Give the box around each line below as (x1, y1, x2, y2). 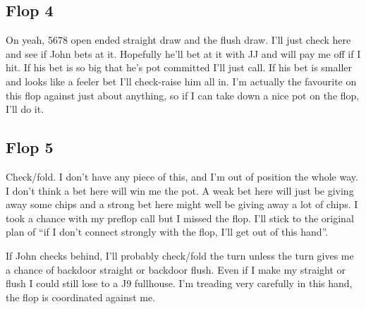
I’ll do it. (6, 102, 44, 116)
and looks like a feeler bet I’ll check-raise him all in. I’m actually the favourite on (6, 73, 357, 88)
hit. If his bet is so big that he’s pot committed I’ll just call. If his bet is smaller (6, 60, 353, 75)
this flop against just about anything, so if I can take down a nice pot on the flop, (6, 87, 360, 102)
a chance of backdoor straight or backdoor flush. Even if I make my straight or (6, 262, 346, 277)
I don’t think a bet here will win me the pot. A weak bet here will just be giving (6, 183, 354, 198)
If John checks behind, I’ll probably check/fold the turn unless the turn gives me (6, 248, 354, 262)
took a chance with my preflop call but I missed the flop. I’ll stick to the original (6, 210, 354, 225)
